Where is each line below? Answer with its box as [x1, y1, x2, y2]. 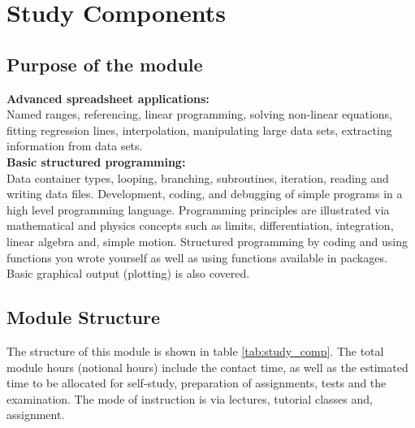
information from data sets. [6, 137, 143, 154]
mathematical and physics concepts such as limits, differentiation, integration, [6, 217, 394, 234]
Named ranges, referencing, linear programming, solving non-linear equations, [6, 106, 392, 123]
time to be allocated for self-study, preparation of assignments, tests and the [6, 374, 387, 391]
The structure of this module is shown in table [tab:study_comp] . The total [6, 342, 384, 359]
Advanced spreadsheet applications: [6, 89, 210, 106]
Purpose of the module [6, 51, 203, 76]
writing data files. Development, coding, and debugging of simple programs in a [6, 185, 403, 202]
